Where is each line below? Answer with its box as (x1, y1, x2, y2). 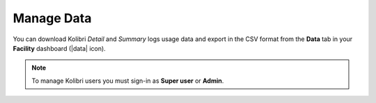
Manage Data (13, 10, 92, 26)
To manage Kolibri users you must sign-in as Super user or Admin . (31, 77, 224, 85)
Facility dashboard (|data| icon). (13, 44, 106, 52)
